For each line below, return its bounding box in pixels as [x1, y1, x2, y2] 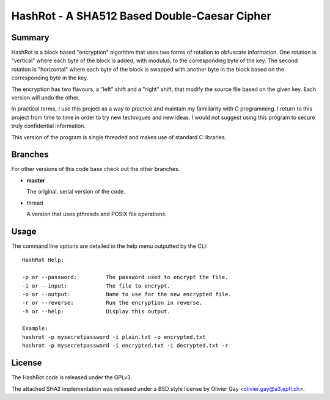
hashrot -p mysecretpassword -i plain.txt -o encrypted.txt [22, 333, 206, 340]
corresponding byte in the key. [11, 74, 89, 82]
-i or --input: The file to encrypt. [22, 282, 170, 289]
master [26, 176, 45, 184]
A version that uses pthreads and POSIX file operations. [26, 211, 167, 218]
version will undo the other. [11, 94, 80, 101]
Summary [11, 32, 50, 43]
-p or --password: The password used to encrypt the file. [22, 274, 229, 281]
